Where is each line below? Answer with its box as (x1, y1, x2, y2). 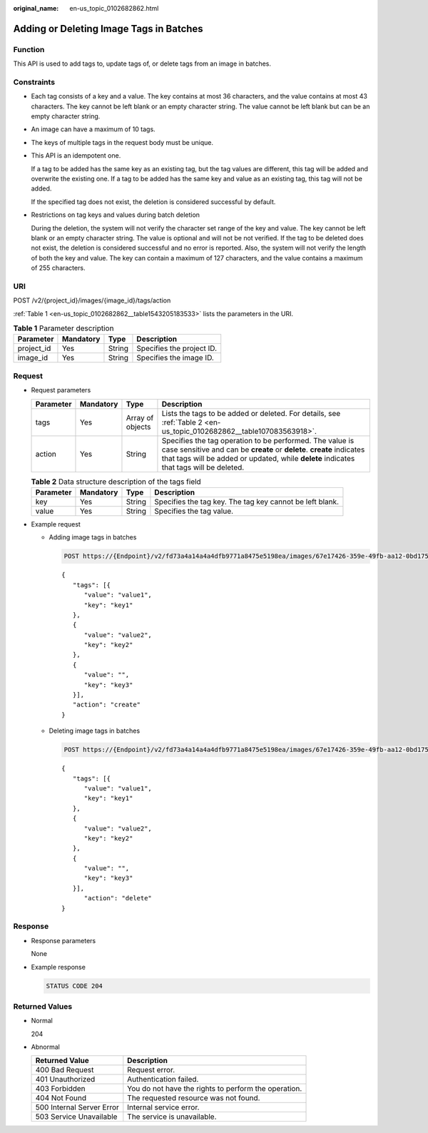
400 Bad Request (35, 1065, 94, 1075)
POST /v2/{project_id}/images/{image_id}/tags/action (13, 296, 171, 305)
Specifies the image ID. (136, 353, 214, 363)
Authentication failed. (127, 1074, 199, 1084)
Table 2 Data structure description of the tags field (31, 477, 201, 487)
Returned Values (13, 1001, 73, 1011)
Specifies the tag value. (154, 506, 234, 516)
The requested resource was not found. (127, 1093, 260, 1103)
